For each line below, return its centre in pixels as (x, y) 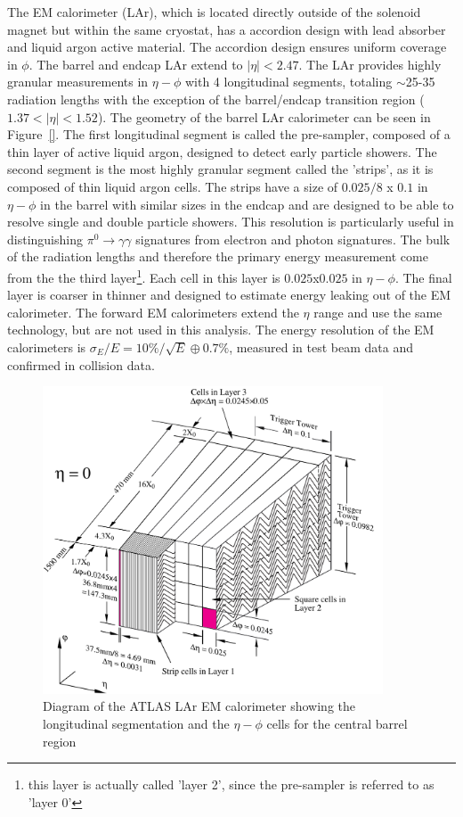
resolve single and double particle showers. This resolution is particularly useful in (231, 222)
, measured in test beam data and (321, 347)
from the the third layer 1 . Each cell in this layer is (144, 276)
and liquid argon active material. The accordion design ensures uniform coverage (227, 47)
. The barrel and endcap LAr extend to (136, 64)
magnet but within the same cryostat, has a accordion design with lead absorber (227, 29)
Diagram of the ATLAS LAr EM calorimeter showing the (199, 706)
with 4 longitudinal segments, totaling (288, 82)
